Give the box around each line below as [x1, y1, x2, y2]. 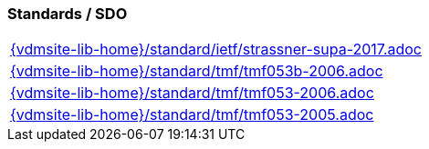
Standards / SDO [7, 5, 128, 23]
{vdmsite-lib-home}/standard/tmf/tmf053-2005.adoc [10, 105, 374, 124]
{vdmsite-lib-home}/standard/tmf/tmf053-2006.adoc [10, 84, 374, 103]
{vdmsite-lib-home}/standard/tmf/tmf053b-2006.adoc [10, 62, 383, 81]
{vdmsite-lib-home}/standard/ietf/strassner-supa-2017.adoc [10, 40, 422, 59]
